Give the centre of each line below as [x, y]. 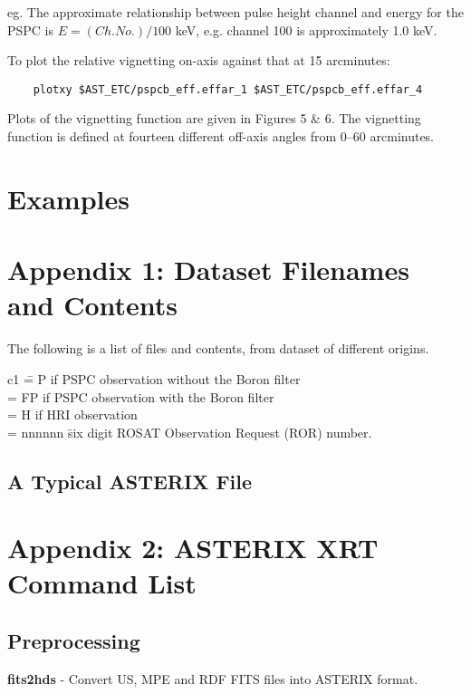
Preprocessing [74, 641]
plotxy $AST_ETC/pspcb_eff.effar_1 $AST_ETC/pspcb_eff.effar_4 [228, 89]
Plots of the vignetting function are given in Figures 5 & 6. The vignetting [214, 118]
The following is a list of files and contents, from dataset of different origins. [218, 348]
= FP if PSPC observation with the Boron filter [141, 396]
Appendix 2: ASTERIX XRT [193, 548]
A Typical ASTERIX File [130, 481]
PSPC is [31, 29]
